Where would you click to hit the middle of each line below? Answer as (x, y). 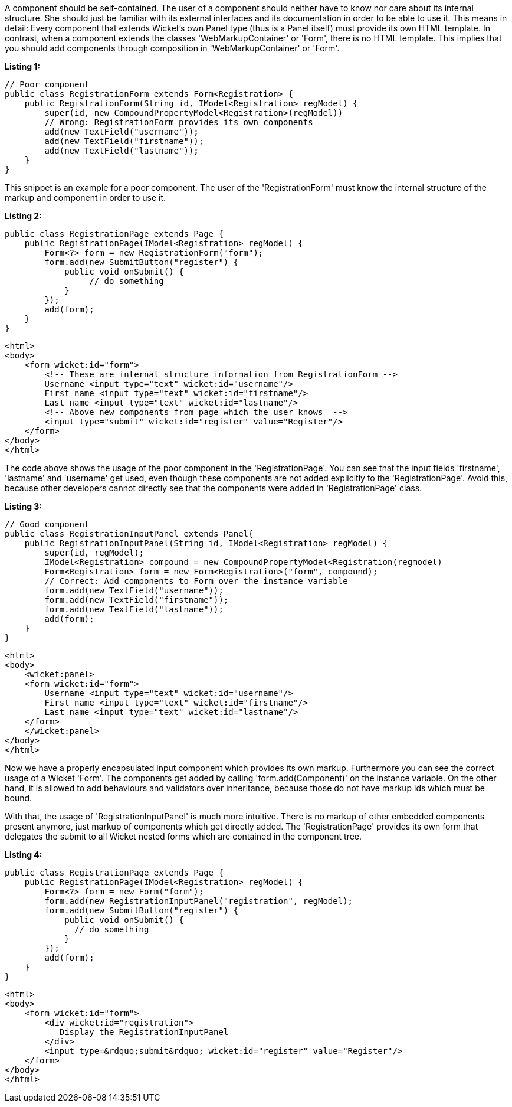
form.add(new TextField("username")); (134, 590)
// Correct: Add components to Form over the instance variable (196, 581)
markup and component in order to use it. (86, 197)
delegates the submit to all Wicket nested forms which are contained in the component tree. (183, 836)
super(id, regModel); (94, 553)
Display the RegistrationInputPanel (144, 1032)
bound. (19, 798)
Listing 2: (23, 216)
